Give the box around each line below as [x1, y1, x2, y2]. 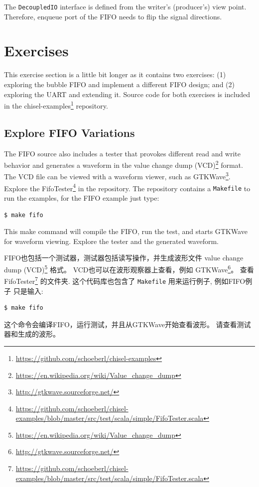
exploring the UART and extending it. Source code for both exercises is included [4, 89, 251, 99]
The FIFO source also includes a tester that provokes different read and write [4, 148, 241, 158]
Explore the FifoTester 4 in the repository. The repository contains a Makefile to [4, 181, 251, 193]
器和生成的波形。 [4, 329, 60, 339]
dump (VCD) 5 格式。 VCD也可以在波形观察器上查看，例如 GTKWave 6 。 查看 [4, 262, 254, 274]
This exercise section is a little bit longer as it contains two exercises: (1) [4, 69, 226, 80]
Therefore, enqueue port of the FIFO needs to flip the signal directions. [4, 11, 222, 21]
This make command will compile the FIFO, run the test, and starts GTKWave [4, 226, 248, 237]
